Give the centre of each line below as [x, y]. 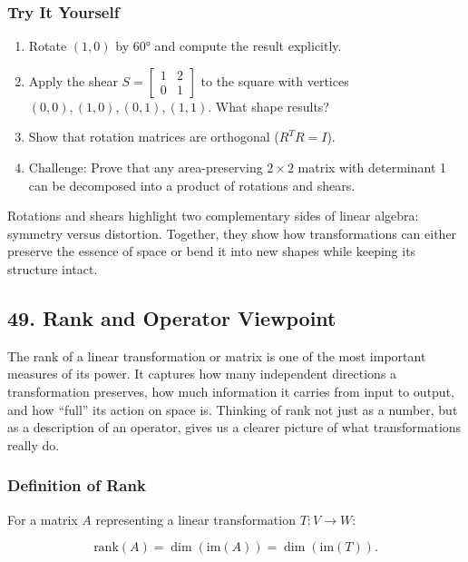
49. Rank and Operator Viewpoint [172, 317]
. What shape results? [268, 106]
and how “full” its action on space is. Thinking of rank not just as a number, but [233, 409]
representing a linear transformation [195, 519]
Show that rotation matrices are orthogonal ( [154, 137]
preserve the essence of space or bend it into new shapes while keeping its [212, 251]
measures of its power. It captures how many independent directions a [202, 374]
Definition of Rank [77, 485]
